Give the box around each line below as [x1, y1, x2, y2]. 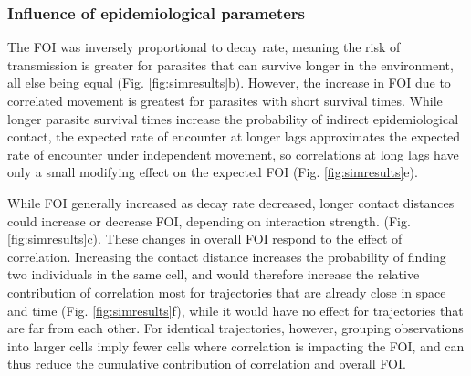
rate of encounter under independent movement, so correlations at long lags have [7, 144, 459, 163]
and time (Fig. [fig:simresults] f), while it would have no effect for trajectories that [7, 300, 464, 319]
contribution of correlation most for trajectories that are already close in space [7, 282, 446, 301]
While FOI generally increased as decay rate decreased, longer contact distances [7, 193, 455, 212]
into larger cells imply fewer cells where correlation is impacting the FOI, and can [7, 336, 465, 355]
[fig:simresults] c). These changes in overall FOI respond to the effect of [7, 229, 403, 248]
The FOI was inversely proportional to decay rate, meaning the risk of [7, 37, 401, 57]
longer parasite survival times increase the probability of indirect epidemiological [7, 109, 459, 128]
